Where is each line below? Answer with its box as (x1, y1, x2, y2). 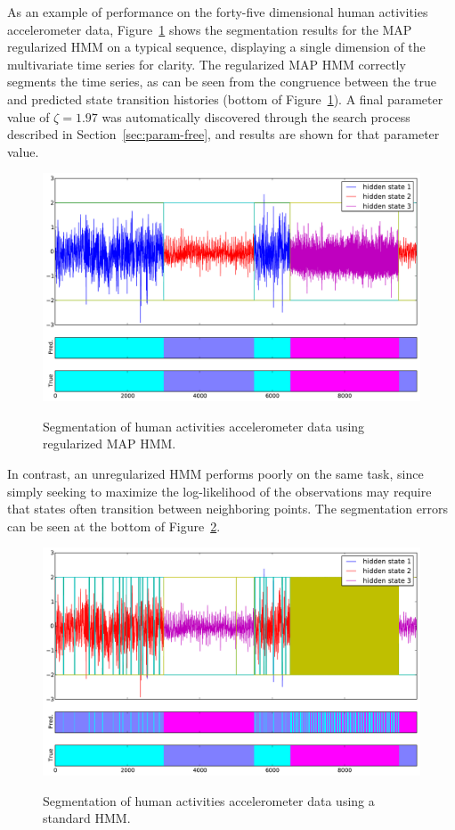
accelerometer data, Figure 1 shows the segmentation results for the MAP (7, 20, 412, 38)
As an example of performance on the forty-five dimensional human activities (7, 3, 428, 21)
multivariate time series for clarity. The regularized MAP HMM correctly (7, 54, 406, 73)
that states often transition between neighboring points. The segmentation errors (7, 499, 448, 518)
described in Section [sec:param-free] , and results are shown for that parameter (7, 125, 440, 144)
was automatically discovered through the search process (102, 107, 410, 126)
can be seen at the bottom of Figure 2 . (7, 516, 221, 535)
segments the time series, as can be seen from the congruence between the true (7, 72, 436, 91)
